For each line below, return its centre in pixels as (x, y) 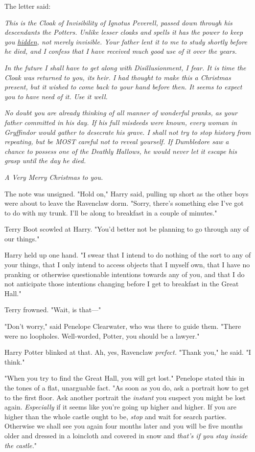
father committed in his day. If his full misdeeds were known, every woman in (121, 122)
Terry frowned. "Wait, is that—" (53, 310)
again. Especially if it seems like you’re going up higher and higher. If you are (121, 407)
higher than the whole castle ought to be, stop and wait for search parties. (116, 416)
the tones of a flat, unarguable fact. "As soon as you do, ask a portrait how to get (127, 387)
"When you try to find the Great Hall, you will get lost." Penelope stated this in (125, 378)
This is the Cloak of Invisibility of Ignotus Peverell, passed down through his (118, 22)
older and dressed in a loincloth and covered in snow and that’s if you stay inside (126, 435)
